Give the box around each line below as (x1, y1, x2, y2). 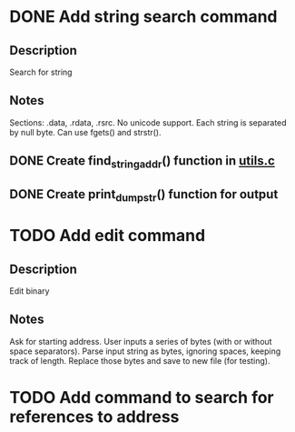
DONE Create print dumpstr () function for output (9, 186, 279, 204)
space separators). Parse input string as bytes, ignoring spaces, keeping (9, 346, 281, 357)
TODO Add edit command (9, 226, 206, 246)
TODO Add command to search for (9, 387, 274, 407)
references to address (9, 407, 180, 427)
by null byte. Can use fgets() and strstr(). (9, 126, 162, 137)
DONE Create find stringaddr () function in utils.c (9, 153, 275, 171)
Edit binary (9, 285, 50, 296)
